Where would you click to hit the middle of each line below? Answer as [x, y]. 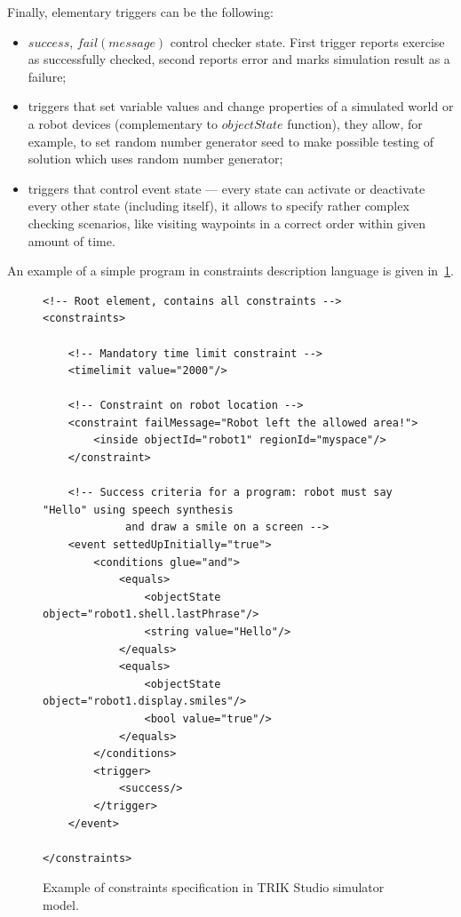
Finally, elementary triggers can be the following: [140, 12]
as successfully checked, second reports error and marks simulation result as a [239, 59]
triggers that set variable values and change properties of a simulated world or [241, 106]
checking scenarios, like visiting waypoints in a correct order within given [227, 223]
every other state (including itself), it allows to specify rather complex [219, 206]
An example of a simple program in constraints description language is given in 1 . [231, 271]
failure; [47, 76]
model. [61, 904]
